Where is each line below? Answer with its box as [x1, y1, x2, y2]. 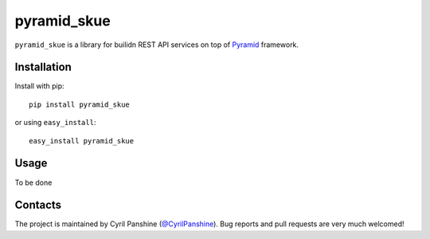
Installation [14, 61, 72, 74]
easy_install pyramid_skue [29, 136, 135, 145]
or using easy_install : [14, 118, 96, 127]
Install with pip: [14, 81, 64, 91]
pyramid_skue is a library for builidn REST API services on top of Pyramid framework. [14, 40, 299, 49]
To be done [14, 178, 53, 187]
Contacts [14, 198, 62, 212]
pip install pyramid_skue [29, 100, 131, 109]
